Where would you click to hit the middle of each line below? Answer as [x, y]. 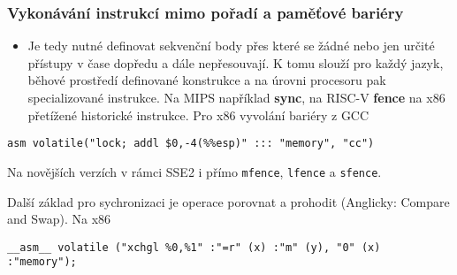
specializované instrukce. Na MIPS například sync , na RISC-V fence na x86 [236, 97]
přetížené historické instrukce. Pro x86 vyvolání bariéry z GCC [198, 115]
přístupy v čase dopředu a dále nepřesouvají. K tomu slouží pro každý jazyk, [236, 62]
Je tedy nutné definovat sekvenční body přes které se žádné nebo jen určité [231, 46]
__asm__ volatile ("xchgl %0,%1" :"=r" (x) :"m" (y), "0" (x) [194, 247]
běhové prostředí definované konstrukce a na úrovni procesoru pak [207, 80]
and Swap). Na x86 [59, 219]
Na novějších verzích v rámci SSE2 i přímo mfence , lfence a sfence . [194, 171]
